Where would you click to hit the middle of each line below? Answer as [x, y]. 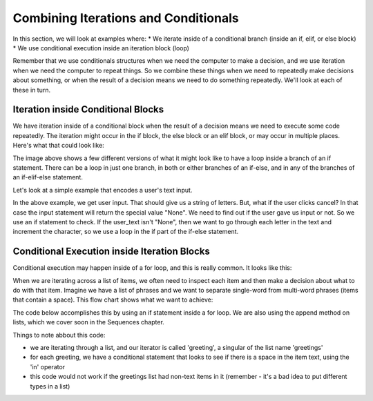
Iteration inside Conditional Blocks [88, 109]
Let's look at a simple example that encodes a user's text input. [103, 190]
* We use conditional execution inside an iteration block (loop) [101, 48]
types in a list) [50, 386]
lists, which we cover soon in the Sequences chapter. [89, 322]
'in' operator [48, 366]
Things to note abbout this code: [59, 335]
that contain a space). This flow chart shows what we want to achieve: [113, 300]
